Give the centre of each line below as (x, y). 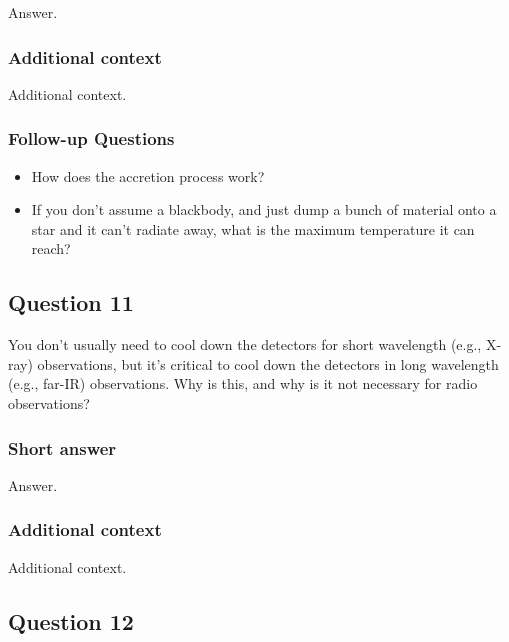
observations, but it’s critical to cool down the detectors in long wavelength (268, 363)
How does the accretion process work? (148, 175)
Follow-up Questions (91, 138)
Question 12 (71, 620)
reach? (51, 248)
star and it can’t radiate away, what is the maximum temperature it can (253, 228)
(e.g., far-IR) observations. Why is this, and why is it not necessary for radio (243, 383)
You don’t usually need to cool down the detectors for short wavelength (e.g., (245, 344)
